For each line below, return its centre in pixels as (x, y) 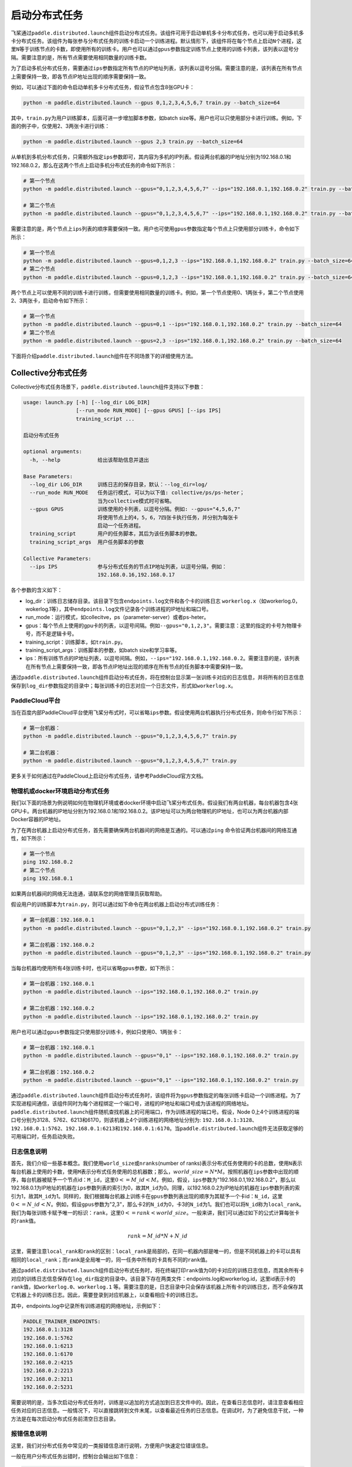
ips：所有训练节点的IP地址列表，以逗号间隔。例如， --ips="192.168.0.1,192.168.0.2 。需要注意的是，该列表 (163, 658)
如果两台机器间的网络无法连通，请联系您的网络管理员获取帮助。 (88, 894)
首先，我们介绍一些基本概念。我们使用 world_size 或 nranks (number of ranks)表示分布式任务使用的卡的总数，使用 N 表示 (157, 1163)
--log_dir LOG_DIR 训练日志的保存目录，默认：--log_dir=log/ (119, 484)
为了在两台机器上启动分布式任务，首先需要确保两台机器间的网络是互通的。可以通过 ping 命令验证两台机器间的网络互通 (154, 830)
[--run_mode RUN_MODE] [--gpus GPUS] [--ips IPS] (148, 410)
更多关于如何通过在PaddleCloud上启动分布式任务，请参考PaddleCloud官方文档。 (109, 776)
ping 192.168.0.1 (48, 878)
